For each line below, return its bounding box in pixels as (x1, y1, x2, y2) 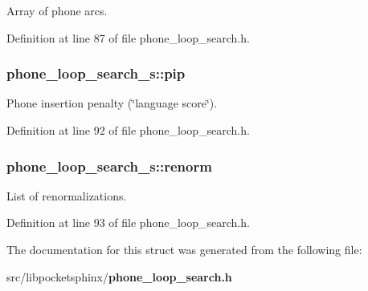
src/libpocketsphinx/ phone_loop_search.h (6, 268, 232, 285)
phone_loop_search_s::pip (6, 63, 186, 83)
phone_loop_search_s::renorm (6, 156, 212, 176)
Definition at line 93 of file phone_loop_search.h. (6, 214, 250, 231)
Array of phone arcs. (6, 2, 108, 18)
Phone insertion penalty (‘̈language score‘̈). (6, 95, 218, 111)
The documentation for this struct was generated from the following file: (6, 241, 362, 257)
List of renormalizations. (6, 187, 127, 204)
